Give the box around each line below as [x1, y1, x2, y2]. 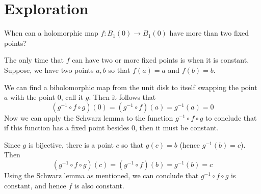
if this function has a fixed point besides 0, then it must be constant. [4, 122, 219, 133]
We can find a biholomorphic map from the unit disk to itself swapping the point [4, 81, 257, 92]
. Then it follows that [89, 92, 156, 102]
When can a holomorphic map [4, 27, 98, 38]
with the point [10, 92, 55, 102]
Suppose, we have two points [4, 64, 94, 75]
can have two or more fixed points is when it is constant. [72, 54, 249, 65]
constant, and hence [4, 180, 66, 190]
